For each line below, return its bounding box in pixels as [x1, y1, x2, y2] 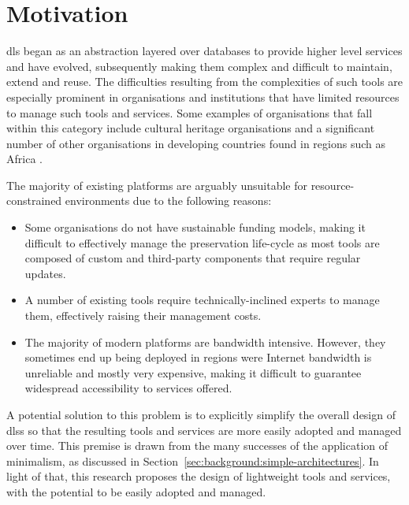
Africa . [6, 150, 43, 167]
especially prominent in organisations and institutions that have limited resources [6, 88, 400, 105]
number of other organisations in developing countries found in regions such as [6, 135, 385, 151]
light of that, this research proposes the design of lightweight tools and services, [6, 468, 391, 485]
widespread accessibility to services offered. [24, 380, 232, 396]
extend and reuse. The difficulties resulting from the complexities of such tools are [6, 73, 403, 90]
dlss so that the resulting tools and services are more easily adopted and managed [6, 421, 402, 438]
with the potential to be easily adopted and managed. [6, 483, 266, 499]
